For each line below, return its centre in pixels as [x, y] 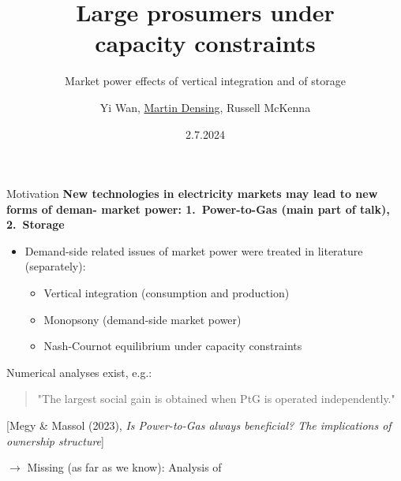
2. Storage [36, 224]
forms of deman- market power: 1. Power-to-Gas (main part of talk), [198, 209]
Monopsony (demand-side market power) [142, 319]
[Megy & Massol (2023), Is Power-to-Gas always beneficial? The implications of [199, 425]
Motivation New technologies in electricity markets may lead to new [192, 194]
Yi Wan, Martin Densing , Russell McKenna [205, 107]
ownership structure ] [55, 440]
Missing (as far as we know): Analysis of [124, 467]
